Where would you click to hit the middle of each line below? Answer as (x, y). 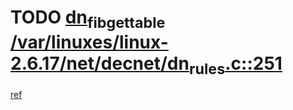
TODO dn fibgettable (88, 19)
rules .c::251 (235, 65)
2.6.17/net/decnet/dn (100, 63)
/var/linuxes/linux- (89, 42)
